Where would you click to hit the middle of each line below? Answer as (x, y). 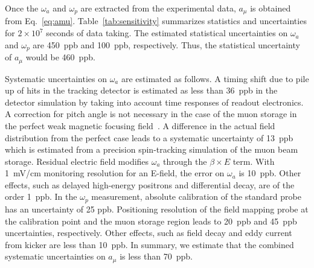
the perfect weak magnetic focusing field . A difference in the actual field (140, 125)
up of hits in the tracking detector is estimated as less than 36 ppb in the (141, 90)
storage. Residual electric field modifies (77, 161)
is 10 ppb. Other (270, 173)
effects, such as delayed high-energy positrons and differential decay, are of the (150, 184)
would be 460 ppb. (60, 57)
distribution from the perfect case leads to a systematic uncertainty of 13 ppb (149, 137)
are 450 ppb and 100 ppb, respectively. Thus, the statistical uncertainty (166, 44)
